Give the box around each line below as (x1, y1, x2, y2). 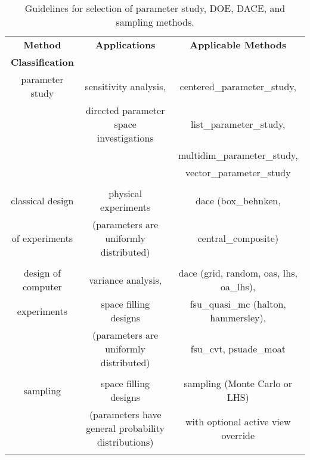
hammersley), (210, 311, 266, 324)
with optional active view (185, 414, 291, 428)
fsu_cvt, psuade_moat (190, 342, 286, 355)
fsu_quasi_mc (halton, (190, 297, 286, 311)
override (221, 428, 255, 442)
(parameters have (89, 407, 162, 421)
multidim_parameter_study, (178, 148, 298, 162)
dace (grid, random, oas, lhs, (178, 266, 297, 280)
